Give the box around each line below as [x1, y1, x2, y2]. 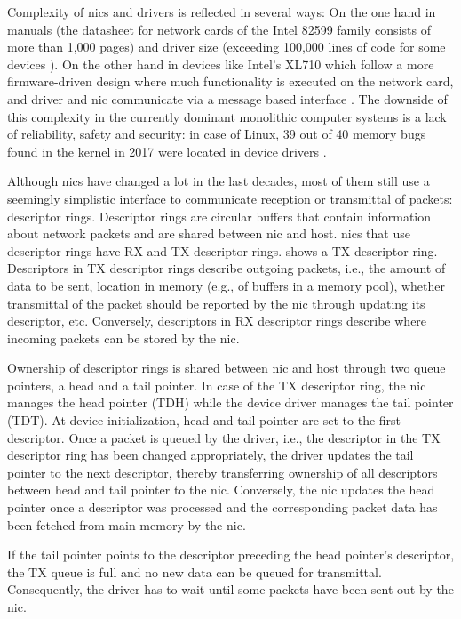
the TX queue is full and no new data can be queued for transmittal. [7, 562, 382, 581]
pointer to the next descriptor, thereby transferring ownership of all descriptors [7, 462, 438, 481]
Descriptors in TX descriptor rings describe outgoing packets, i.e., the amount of [7, 259, 446, 277]
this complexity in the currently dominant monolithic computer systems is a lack [7, 107, 447, 125]
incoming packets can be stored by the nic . [7, 328, 240, 347]
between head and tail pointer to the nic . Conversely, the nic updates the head [7, 480, 435, 499]
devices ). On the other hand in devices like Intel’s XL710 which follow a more [7, 54, 434, 73]
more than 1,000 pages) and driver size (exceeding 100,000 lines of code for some [7, 37, 446, 56]
